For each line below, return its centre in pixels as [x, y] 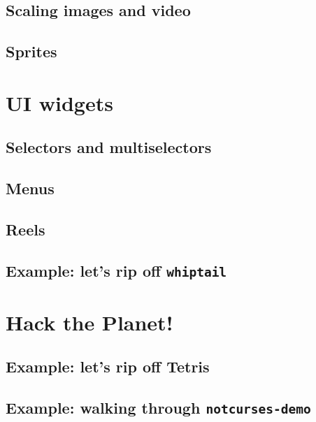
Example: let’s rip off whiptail [116, 270]
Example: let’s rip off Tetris [108, 366]
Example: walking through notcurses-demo [158, 408]
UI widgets [59, 102]
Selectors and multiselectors [109, 147]
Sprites [31, 51]
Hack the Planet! [89, 322]
